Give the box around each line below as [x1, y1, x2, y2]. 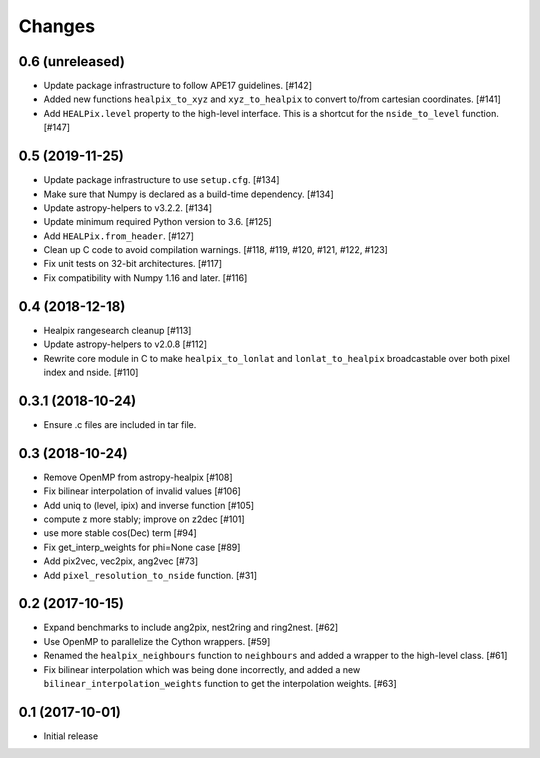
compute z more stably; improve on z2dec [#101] [43, 513, 245, 525]
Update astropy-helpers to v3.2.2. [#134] [43, 201, 213, 214]
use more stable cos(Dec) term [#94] [43, 527, 197, 539]
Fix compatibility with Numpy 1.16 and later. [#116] [43, 271, 248, 284]
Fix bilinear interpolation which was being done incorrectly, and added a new [43, 663, 361, 675]
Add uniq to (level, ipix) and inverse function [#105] [43, 499, 255, 511]
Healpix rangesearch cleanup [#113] [43, 324, 192, 336]
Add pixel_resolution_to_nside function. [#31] [43, 569, 258, 581]
